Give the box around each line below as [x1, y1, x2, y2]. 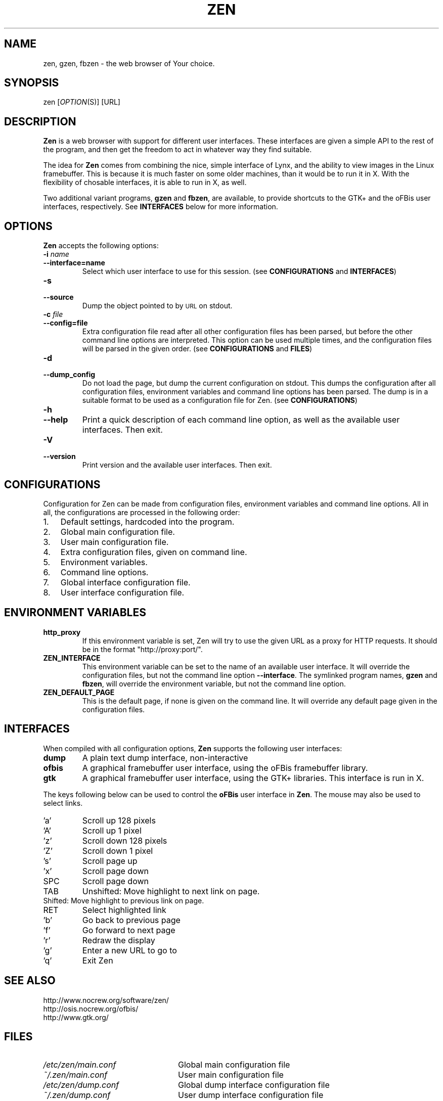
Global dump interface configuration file [178, 1080, 330, 1090]
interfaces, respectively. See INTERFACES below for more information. [43, 202, 278, 211]
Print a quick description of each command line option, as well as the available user [82, 415, 400, 425]
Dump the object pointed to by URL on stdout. [82, 301, 233, 310]
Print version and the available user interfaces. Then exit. [82, 461, 272, 470]
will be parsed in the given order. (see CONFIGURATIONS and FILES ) [82, 344, 313, 353]
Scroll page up [82, 855, 138, 866]
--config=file [43, 318, 88, 328]
